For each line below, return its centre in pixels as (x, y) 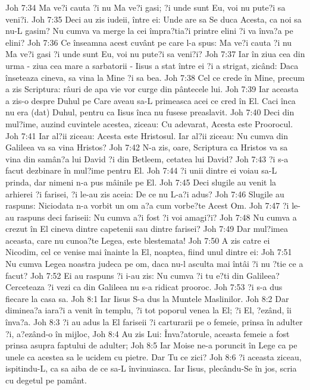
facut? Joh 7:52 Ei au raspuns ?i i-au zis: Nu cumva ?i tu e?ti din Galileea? (143, 275)
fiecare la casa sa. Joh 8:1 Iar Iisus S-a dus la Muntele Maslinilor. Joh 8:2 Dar (147, 298)
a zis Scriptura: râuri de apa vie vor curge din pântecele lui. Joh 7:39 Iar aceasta (152, 89)
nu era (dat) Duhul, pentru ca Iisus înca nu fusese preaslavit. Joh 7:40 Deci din (150, 112)
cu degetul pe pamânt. (46, 380)
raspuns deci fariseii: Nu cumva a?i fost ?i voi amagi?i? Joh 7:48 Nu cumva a (157, 217)
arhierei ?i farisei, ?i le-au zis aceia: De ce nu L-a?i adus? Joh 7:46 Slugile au (145, 194)
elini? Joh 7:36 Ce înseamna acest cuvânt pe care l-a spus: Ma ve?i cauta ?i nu (149, 42)
